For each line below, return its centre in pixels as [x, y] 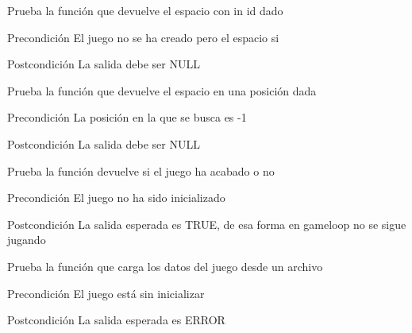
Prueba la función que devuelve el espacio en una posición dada [162, 90]
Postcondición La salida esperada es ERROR [116, 320]
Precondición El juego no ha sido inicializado [116, 197]
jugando [27, 240]
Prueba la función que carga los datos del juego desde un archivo [165, 266]
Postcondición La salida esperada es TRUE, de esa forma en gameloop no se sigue [207, 224]
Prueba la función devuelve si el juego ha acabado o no [141, 170]
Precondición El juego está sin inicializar [106, 293]
